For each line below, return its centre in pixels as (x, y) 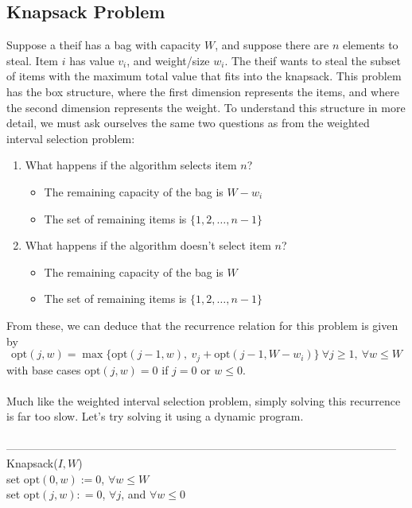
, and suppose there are (272, 45)
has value (92, 60)
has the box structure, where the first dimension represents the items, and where (203, 91)
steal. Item (33, 60)
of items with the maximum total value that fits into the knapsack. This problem (204, 76)
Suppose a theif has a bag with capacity (104, 45)
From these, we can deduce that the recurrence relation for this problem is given (202, 325)
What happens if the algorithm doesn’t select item (148, 245)
